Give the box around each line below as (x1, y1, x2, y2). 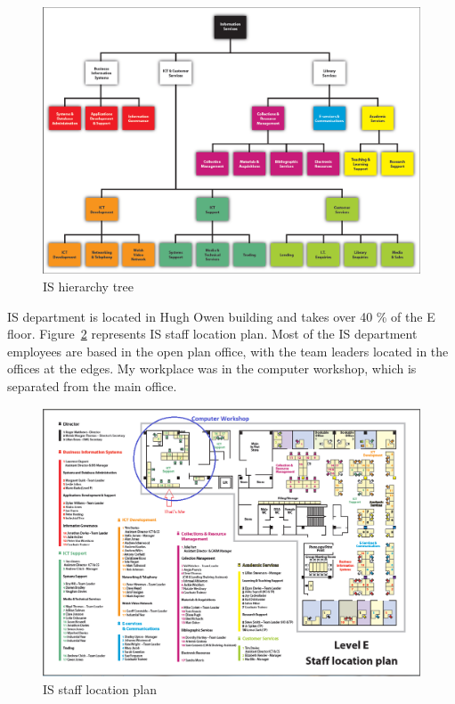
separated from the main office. (7, 376, 177, 395)
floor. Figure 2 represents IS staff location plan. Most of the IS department (7, 324, 418, 343)
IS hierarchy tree (43, 276, 134, 295)
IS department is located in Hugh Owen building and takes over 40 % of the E (7, 307, 435, 325)
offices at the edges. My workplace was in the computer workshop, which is (7, 359, 417, 378)
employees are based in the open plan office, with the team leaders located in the (7, 341, 449, 360)
